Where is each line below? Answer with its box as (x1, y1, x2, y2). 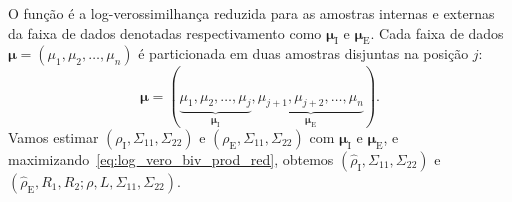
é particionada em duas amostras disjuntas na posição (138, 43, 469, 64)
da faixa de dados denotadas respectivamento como (8, 22, 322, 43)
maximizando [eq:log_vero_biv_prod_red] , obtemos (8, 148, 334, 169)
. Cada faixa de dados (370, 22, 504, 43)
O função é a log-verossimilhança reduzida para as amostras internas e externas (8, 3, 495, 23)
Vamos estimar (8, 126, 99, 147)
